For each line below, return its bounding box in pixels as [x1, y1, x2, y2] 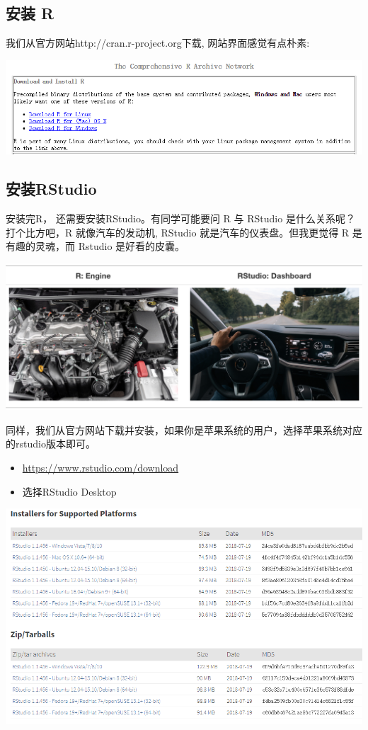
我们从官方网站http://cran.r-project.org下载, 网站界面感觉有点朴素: [6, 35, 310, 50]
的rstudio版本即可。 [6, 436, 96, 451]
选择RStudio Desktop [22, 484, 117, 498]
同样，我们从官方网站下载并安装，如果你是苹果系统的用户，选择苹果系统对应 [6, 422, 362, 437]
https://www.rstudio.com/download [22, 460, 179, 474]
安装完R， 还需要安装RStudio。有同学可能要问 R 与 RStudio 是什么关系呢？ [6, 211, 355, 226]
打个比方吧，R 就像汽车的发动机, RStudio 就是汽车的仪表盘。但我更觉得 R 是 [6, 224, 362, 239]
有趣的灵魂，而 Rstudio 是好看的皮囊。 [6, 239, 185, 253]
